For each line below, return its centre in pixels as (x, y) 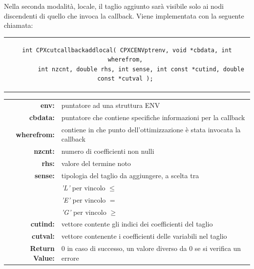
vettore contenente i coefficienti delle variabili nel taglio (144, 236)
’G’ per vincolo (84, 212)
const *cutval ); (125, 79)
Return (42, 248)
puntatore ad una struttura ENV (111, 105)
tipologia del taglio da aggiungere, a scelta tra (130, 175)
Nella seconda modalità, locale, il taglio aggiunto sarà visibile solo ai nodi (114, 6)
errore (70, 258)
